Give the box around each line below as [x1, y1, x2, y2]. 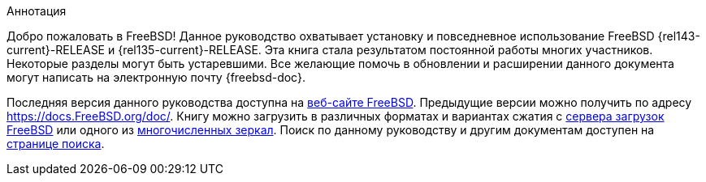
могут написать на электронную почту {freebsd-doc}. [6, 70, 306, 84]
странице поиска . [6, 137, 105, 150]
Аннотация [6, 4, 67, 18]
